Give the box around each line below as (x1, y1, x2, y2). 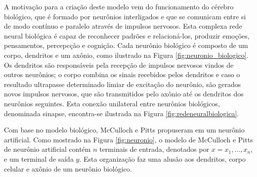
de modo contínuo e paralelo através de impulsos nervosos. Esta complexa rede (4, 21, 242, 31)
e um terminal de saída (4, 153, 74, 164)
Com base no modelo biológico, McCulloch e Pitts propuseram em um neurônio (4, 125, 245, 135)
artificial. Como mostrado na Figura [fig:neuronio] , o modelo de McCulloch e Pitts (4, 134, 253, 144)
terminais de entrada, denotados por (99, 144, 210, 154)
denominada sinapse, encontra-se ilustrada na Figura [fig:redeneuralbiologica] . (4, 108, 239, 118)
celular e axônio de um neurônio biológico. (4, 163, 132, 174)
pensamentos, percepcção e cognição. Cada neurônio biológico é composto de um (4, 40, 248, 50)
